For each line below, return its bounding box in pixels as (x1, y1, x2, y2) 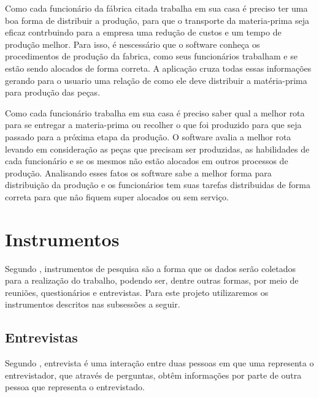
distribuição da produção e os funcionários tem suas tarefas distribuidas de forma (5, 178, 310, 191)
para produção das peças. (5, 86, 101, 99)
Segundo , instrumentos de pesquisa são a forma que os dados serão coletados (5, 262, 296, 274)
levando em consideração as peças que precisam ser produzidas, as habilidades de (5, 142, 310, 155)
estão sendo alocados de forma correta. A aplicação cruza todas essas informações (5, 61, 312, 74)
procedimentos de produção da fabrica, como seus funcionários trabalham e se (5, 50, 298, 62)
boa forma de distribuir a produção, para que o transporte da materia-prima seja (5, 13, 310, 26)
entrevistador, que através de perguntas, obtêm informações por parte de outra (5, 368, 302, 381)
